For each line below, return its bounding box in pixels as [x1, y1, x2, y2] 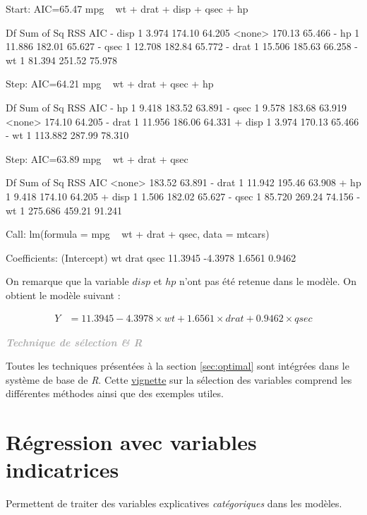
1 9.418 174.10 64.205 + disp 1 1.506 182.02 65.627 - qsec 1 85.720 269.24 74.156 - [6, 188, 361, 203]
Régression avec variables [6, 428, 257, 456]
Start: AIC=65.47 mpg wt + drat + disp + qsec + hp [6, 1, 248, 16]
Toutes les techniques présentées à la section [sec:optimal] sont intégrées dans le [6, 358, 349, 373]
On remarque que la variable [6, 274, 129, 289]
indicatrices [6, 455, 119, 484]
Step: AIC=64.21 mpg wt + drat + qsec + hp [6, 76, 214, 91]
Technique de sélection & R [6, 334, 143, 349]
